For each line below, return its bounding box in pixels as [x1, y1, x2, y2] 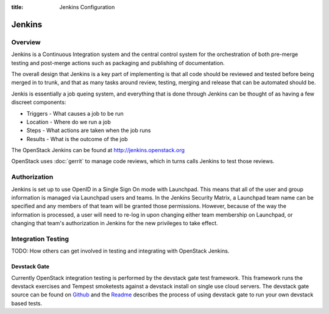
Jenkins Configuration [59, 4, 115, 10]
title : [11, 4, 24, 10]
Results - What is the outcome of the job [26, 135, 128, 142]
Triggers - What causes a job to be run [26, 110, 124, 117]
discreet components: [11, 99, 66, 106]
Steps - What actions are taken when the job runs [26, 127, 151, 134]
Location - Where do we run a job [26, 118, 111, 125]
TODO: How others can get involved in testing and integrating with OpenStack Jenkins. [11, 247, 230, 255]
